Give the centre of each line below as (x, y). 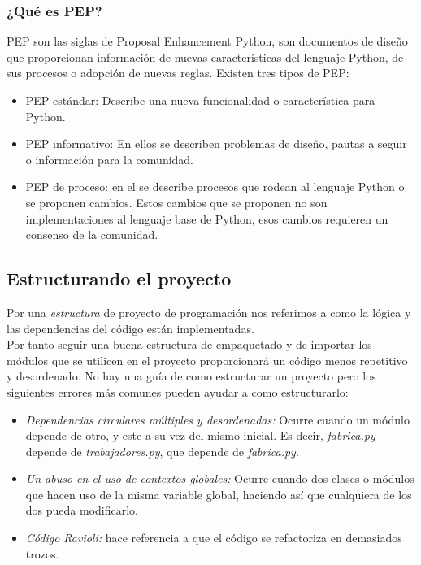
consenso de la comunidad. (92, 235)
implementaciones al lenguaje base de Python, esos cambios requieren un (207, 218)
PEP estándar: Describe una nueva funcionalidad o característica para (200, 100)
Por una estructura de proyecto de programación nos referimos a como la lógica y (209, 312)
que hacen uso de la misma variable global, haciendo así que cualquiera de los (219, 494)
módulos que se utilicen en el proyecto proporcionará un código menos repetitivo (207, 360)
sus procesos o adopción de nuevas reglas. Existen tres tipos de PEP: (178, 73)
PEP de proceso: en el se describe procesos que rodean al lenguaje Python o (215, 187)
